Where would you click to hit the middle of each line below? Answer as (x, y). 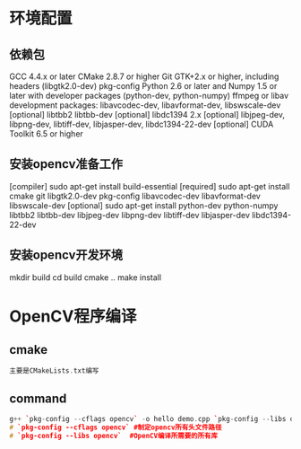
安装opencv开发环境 (66, 255)
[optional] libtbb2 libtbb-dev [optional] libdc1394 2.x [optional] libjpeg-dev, (147, 114)
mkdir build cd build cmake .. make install (86, 277)
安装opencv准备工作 (66, 164)
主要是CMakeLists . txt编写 (54, 370)
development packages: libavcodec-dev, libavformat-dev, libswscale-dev (145, 105)
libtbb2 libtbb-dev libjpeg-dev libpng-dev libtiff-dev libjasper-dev (130, 215)
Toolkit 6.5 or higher (46, 134)
